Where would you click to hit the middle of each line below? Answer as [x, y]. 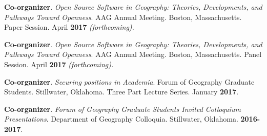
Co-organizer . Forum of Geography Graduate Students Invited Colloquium [122, 109]
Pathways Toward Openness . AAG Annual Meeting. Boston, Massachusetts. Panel [133, 54]
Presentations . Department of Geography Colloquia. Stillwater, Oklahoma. [121, 119]
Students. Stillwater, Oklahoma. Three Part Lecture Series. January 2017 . [121, 92]
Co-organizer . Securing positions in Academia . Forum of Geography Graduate [129, 81]
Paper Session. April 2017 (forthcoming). [69, 27]
